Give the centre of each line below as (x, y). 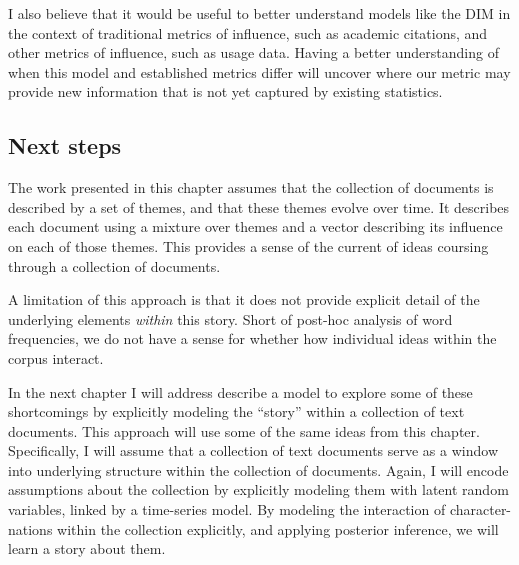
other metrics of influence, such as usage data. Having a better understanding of (253, 52)
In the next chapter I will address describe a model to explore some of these (240, 391)
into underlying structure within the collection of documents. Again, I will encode (258, 469)
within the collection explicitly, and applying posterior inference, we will (278, 528)
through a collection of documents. (114, 265)
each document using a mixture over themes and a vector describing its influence (255, 226)
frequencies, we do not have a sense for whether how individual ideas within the (252, 338)
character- (480, 509)
